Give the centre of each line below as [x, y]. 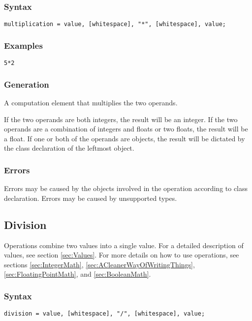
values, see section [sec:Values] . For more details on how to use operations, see [122, 255]
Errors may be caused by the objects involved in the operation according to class [126, 188]
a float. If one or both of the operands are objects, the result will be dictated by [125, 138]
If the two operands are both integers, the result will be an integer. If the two [121, 119]
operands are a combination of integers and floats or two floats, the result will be [126, 129]
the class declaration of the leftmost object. [69, 148]
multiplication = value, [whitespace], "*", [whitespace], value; [115, 24]
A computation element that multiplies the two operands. [91, 102]
